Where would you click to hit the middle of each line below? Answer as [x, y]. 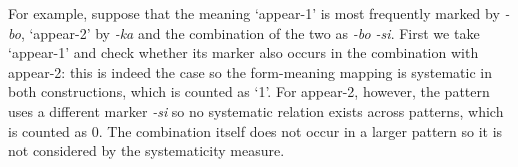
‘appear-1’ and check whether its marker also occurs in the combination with [243, 52]
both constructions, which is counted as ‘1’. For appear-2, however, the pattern [249, 91]
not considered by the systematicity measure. [146, 150]
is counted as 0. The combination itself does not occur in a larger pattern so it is [255, 130]
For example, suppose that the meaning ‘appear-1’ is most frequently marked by [254, 13]
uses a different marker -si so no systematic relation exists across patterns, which [256, 110]
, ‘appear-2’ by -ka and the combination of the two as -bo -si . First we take [250, 32]
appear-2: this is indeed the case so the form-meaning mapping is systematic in [250, 71]
